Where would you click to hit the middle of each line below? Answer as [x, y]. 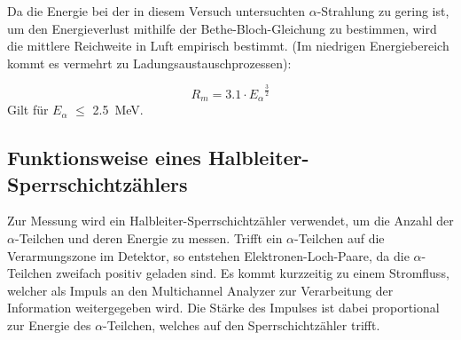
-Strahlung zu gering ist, [383, 11]
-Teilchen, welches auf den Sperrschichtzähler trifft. [242, 324]
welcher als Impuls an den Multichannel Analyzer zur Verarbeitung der [200, 290]
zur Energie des [49, 324]
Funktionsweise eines [104, 158]
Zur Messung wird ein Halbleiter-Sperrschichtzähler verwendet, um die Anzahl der [230, 221]
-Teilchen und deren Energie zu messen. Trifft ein [148, 237]
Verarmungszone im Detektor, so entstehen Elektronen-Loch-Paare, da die [208, 255]
